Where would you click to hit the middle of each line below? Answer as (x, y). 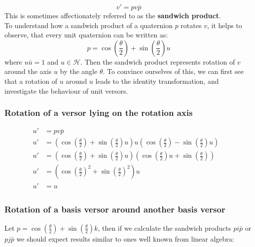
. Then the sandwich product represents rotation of (158, 61)
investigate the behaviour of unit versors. (66, 90)
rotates (191, 25)
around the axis (28, 71)
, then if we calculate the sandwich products (164, 228)
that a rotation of (31, 81)
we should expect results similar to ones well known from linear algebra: (125, 238)
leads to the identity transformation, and (157, 81)
